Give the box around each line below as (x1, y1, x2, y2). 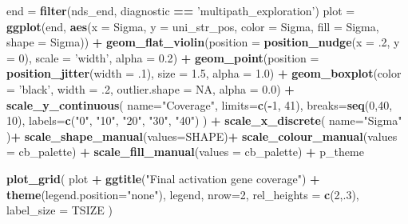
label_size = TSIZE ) (6, 202, 113, 218)
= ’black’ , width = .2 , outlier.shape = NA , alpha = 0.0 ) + (6, 80, 295, 97)
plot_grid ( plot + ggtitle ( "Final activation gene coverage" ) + (6, 170, 320, 186)
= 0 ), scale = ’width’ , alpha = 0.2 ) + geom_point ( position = (6, 49, 319, 66)
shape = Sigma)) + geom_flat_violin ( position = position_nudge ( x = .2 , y (6, 34, 400, 50)
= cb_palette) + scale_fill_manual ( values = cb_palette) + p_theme (6, 143, 364, 160)
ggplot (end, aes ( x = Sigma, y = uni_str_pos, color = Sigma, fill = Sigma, (6, 18, 379, 34)
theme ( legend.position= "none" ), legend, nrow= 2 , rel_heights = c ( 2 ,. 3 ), (6, 186, 359, 202)
